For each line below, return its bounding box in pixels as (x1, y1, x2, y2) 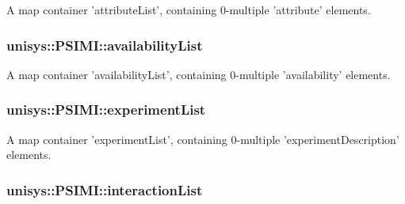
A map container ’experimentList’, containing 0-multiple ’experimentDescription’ (6, 130, 399, 147)
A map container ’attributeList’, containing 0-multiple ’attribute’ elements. (6, 2, 371, 17)
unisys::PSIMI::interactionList (6, 179, 203, 199)
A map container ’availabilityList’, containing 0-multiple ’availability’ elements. (6, 66, 391, 82)
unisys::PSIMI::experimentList (6, 100, 206, 119)
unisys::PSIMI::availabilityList (6, 35, 203, 55)
